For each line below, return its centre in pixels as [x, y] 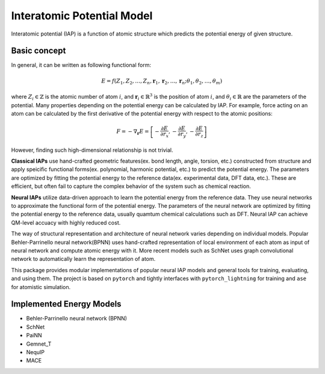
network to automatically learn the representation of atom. [83, 259]
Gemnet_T [39, 344]
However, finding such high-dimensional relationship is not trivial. [92, 150]
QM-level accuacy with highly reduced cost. [66, 222]
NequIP [36, 352]
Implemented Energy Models [66, 304]
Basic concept [39, 51]
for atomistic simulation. [41, 287]
